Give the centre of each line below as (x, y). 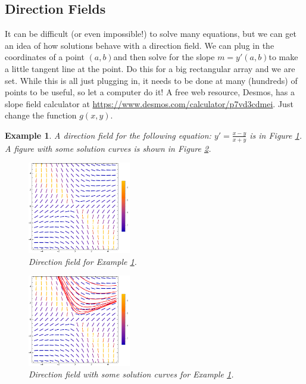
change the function (41, 115)
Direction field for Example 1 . (83, 261)
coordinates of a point (45, 57)
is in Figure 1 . (276, 135)
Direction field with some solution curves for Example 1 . (131, 374)
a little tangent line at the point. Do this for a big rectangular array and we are (150, 68)
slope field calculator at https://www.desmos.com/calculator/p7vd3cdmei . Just (149, 103)
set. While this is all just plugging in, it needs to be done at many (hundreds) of (151, 80)
